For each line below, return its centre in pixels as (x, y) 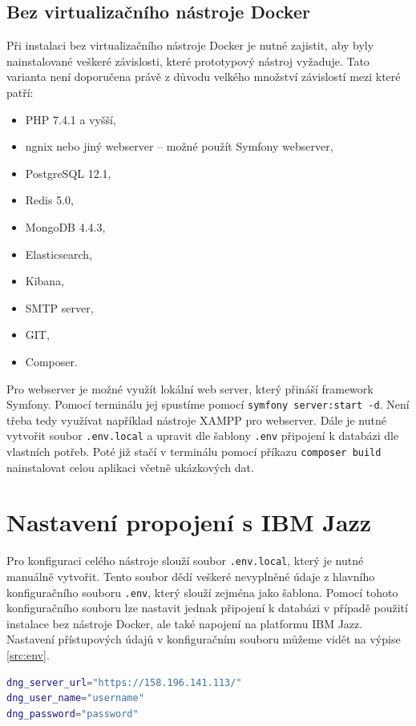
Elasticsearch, (59, 254)
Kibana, (45, 281)
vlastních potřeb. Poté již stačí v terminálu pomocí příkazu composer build (194, 452)
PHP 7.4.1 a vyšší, (71, 119)
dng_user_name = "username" (75, 698)
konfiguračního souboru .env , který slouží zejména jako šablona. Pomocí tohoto (202, 592)
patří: (20, 92)
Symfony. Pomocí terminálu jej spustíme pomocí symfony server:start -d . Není (208, 404)
